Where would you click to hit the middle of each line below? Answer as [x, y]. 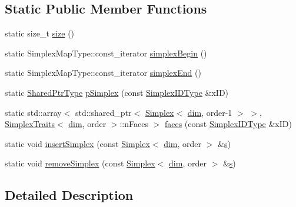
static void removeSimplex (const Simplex [80, 163]
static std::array [33, 112]
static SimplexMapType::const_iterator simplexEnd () [103, 73]
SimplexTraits [30, 124]
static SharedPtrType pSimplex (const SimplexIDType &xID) [117, 92]
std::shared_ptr [104, 112]
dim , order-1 [210, 112]
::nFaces [134, 124]
